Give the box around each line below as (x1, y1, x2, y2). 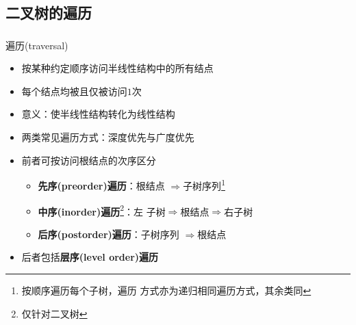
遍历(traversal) (5, 38, 68, 52)
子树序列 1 (183, 177, 225, 192)
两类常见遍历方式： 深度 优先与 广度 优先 (21, 130, 194, 144)
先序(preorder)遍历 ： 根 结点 (38, 178, 165, 192)
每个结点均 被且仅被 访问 (21, 83, 127, 98)
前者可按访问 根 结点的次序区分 (21, 153, 156, 167)
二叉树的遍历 (5, 2, 92, 23)
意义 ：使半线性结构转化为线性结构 (21, 107, 175, 121)
